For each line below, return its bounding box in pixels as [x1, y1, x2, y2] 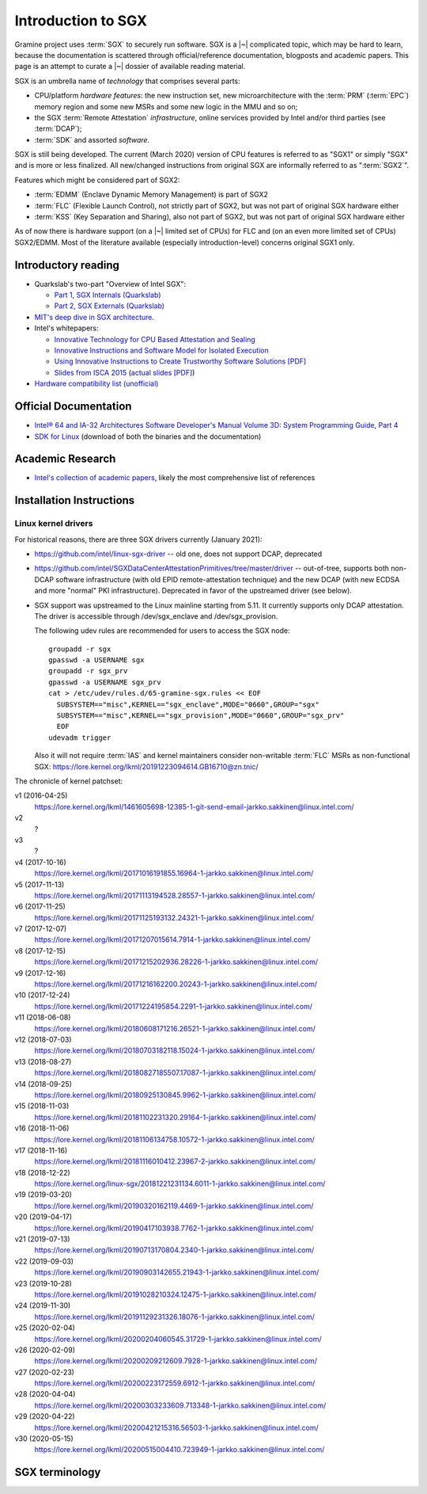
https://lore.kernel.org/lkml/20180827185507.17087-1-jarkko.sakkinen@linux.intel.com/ [34, 1068, 316, 1077]
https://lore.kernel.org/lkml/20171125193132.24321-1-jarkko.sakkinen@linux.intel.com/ [34, 913, 315, 922]
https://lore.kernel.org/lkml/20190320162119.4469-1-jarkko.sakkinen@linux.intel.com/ [34, 1201, 314, 1210]
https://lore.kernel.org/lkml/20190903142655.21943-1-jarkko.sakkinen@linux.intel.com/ [34, 1267, 319, 1277]
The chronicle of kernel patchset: [14, 776, 123, 786]
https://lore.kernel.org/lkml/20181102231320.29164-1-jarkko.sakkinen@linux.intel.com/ [34, 1112, 316, 1122]
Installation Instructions [14, 494, 135, 507]
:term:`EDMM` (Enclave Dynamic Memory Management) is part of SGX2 [34, 190, 269, 200]
